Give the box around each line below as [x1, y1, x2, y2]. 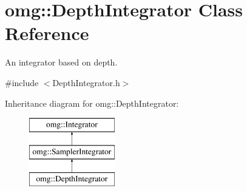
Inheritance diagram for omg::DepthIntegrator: [5, 96, 179, 109]
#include [5, 76, 39, 89]
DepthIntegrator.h [52, 76, 120, 89]
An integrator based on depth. [5, 56, 118, 69]
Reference [5, 21, 89, 45]
